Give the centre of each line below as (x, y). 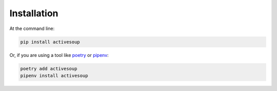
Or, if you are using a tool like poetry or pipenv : (59, 55)
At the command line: (32, 28)
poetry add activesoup (49, 68)
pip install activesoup (50, 42)
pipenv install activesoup (54, 75)
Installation (34, 13)
